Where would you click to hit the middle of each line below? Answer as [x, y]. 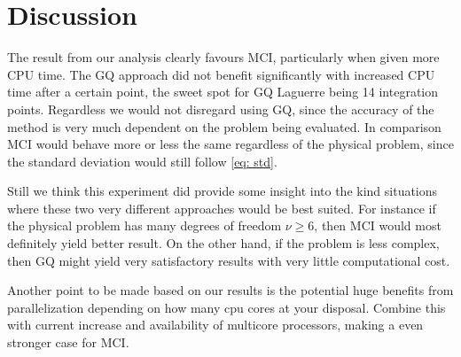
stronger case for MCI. [68, 342]
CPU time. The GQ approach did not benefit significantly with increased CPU [221, 74]
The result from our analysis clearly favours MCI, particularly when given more [223, 57]
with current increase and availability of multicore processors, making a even [215, 325]
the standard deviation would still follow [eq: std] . [142, 161]
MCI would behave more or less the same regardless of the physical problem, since [230, 144]
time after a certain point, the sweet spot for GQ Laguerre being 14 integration [223, 92]
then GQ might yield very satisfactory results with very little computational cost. [229, 260]
